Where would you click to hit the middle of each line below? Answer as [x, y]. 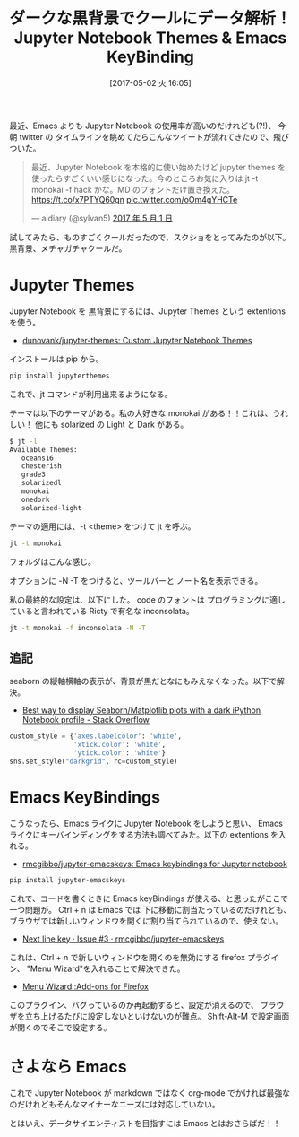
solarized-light [51, 508]
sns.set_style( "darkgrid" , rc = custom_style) [94, 761]
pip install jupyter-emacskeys [68, 880]
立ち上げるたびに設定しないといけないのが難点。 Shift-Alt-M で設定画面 [157, 1016]
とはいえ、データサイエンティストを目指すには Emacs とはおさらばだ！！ [145, 1124]
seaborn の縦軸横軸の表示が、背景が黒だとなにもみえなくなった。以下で [143, 681]
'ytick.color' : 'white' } [120, 753]
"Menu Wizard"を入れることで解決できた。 [106, 968]
